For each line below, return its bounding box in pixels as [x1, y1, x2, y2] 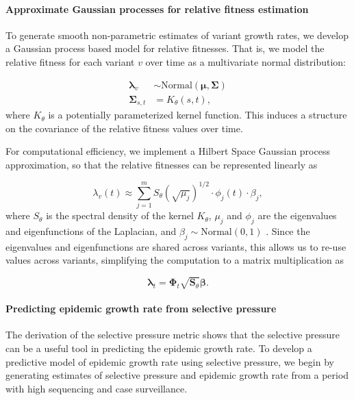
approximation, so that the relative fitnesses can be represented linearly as [5, 157, 318, 171]
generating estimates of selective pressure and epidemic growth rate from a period [5, 368, 349, 382]
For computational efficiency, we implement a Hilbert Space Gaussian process [5, 144, 330, 158]
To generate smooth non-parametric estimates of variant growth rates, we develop [5, 27, 349, 42]
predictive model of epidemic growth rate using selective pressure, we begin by [5, 354, 334, 368]
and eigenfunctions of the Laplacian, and [5, 224, 177, 238]
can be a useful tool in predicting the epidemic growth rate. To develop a [5, 341, 312, 355]
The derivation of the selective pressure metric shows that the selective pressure [5, 327, 340, 342]
